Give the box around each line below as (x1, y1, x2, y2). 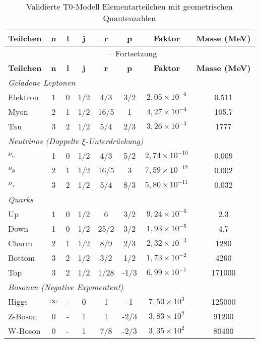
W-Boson (8, 325, 41, 336)
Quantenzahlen (103, 12, 156, 24)
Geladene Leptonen (8, 77, 76, 88)
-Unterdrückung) (85, 135, 144, 147)
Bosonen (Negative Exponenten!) (8, 281, 123, 293)
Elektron (8, 91, 39, 103)
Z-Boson (8, 310, 37, 322)
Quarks (8, 193, 33, 205)
